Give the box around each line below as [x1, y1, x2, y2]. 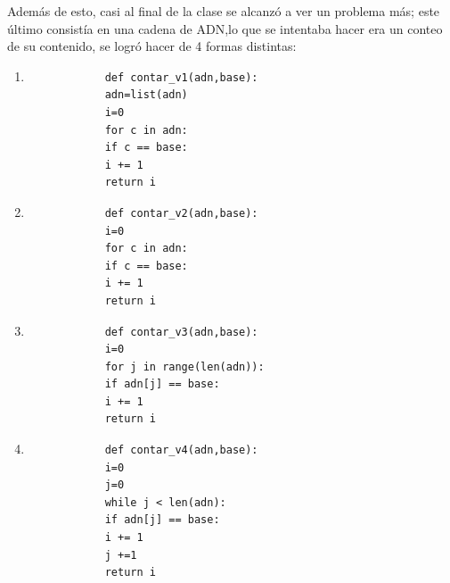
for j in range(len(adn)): [104, 360, 265, 373]
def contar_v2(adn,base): [104, 206, 258, 220]
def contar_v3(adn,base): [104, 325, 258, 338]
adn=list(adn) [104, 88, 188, 102]
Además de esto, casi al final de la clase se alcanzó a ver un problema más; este [7, 2, 440, 20]
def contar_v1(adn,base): [104, 71, 258, 84]
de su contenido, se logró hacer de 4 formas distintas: [7, 37, 297, 55]
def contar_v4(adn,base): [104, 444, 258, 457]
